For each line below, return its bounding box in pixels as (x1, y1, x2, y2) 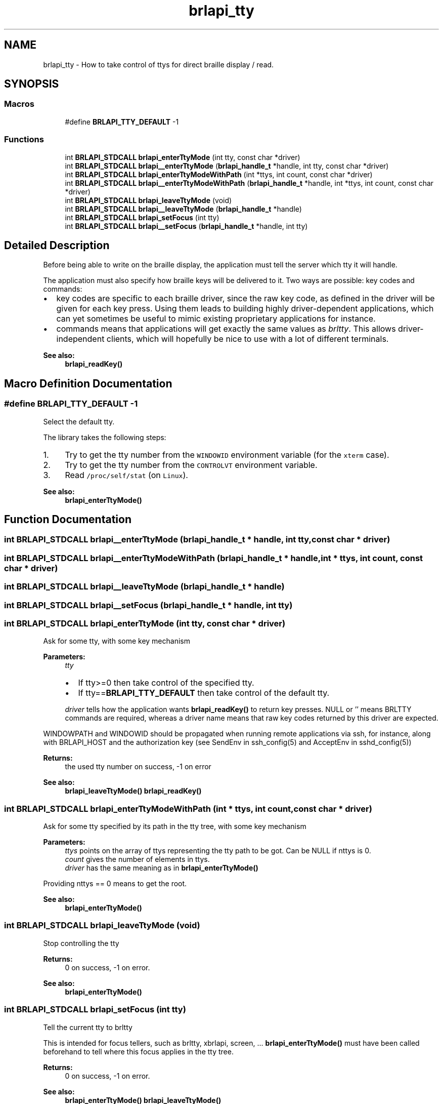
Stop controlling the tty (43, 938, 119, 948)
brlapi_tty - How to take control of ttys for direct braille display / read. (43, 60, 274, 69)
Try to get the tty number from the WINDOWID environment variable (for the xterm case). (65, 449, 389, 460)
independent (56, 334, 105, 344)
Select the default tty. (43, 417, 115, 426)
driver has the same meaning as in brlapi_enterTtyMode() (65, 863, 258, 873)
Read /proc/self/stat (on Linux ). (65, 469, 188, 480)
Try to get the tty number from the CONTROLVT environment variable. (65, 459, 318, 470)
